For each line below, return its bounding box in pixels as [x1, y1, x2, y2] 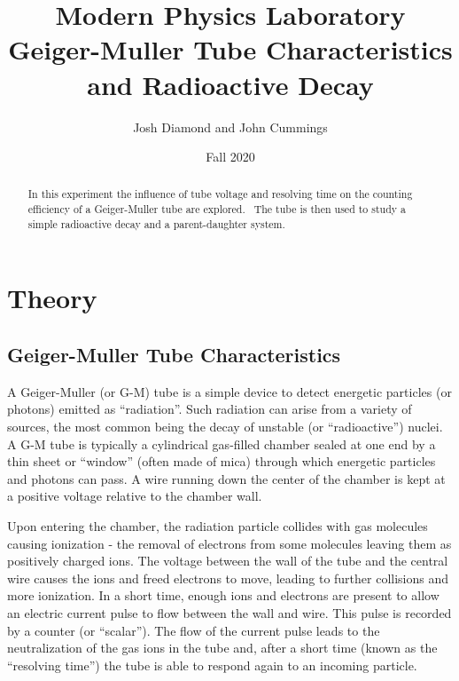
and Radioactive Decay [87, 66, 374, 102]
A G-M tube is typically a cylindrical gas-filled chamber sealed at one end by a [7, 434, 436, 453]
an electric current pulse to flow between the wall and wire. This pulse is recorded [7, 603, 452, 622]
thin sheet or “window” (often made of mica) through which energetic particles [7, 452, 436, 471]
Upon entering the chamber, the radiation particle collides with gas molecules [7, 517, 428, 535]
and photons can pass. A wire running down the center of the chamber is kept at [7, 469, 446, 487]
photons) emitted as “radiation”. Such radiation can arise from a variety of [7, 400, 412, 418]
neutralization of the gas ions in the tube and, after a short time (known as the [7, 638, 438, 657]
